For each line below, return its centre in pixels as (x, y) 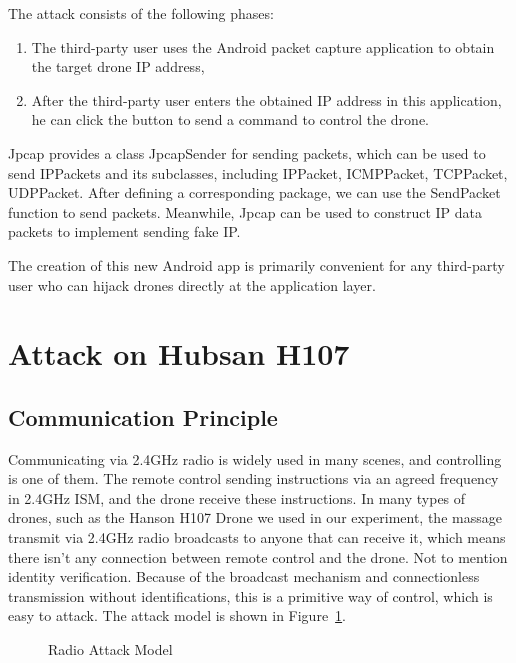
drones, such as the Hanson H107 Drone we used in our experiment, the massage (255, 517)
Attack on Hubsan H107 (179, 353)
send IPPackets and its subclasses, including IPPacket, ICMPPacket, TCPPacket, (258, 172)
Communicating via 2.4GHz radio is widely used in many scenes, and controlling (255, 458)
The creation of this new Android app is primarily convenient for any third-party (256, 264)
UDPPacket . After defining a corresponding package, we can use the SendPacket (254, 192)
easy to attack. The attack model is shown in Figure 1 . (177, 615)
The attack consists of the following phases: (141, 13)
